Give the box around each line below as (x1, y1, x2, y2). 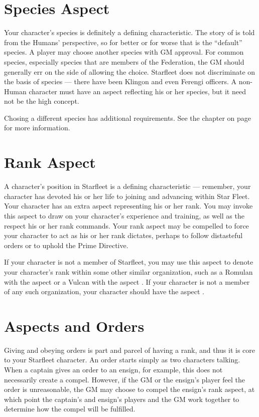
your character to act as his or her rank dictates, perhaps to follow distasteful (4, 230, 243, 241)
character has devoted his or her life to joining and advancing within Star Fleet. (4, 190, 250, 201)
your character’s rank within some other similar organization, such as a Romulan (4, 266, 253, 277)
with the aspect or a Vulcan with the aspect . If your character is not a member (4, 276, 250, 287)
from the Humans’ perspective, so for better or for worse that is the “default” (4, 37, 242, 47)
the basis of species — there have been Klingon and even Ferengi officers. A (4, 76, 237, 87)
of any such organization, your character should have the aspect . (4, 286, 204, 297)
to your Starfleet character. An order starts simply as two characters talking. (4, 354, 240, 365)
